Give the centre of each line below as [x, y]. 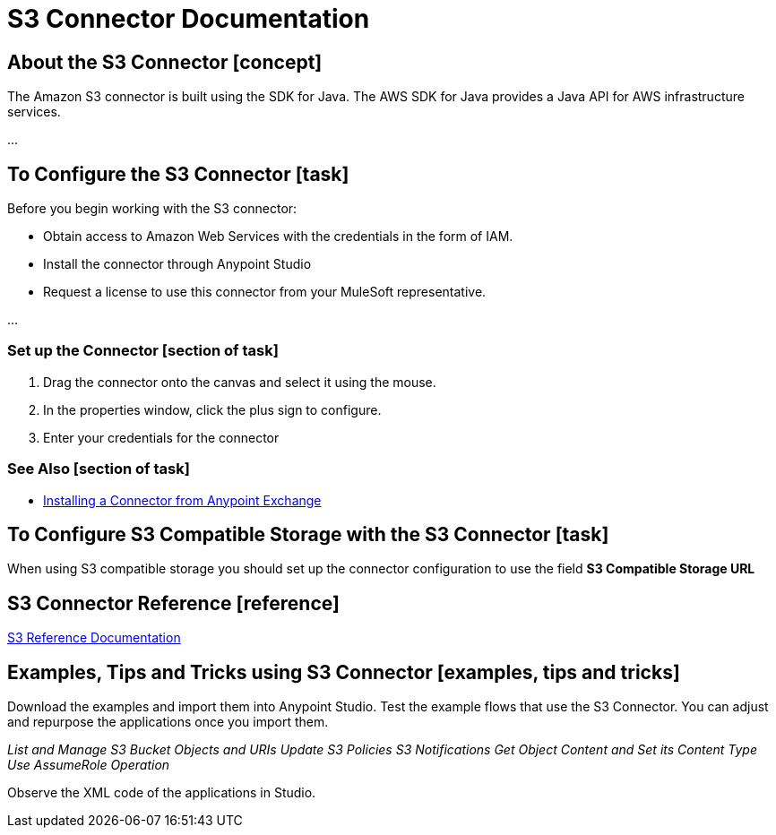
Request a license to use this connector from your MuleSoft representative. [265, 292]
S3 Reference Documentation [94, 638]
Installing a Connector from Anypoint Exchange [182, 500]
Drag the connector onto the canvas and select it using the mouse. [240, 382]
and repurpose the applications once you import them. [168, 722]
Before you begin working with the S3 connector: [152, 209]
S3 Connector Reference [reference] [173, 603]
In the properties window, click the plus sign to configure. [212, 409]
